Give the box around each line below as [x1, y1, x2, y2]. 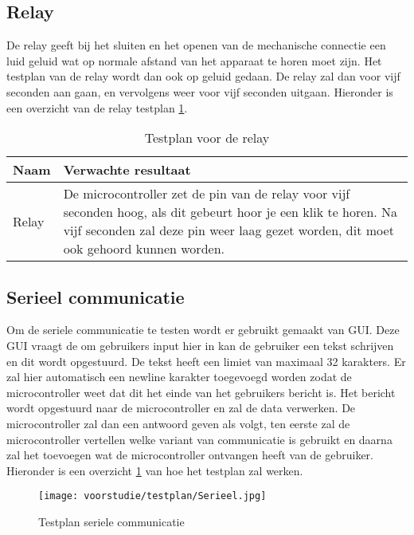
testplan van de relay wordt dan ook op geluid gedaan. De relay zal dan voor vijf [6, 68, 400, 85]
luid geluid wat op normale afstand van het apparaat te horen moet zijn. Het [6, 52, 382, 69]
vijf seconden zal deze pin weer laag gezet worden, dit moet [63, 221, 394, 240]
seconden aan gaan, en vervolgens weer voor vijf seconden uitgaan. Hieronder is [6, 83, 393, 100]
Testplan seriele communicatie [38, 513, 185, 529]
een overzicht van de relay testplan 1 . [6, 99, 188, 116]
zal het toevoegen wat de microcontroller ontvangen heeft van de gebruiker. [6, 446, 374, 463]
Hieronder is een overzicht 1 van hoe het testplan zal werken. [6, 462, 303, 478]
